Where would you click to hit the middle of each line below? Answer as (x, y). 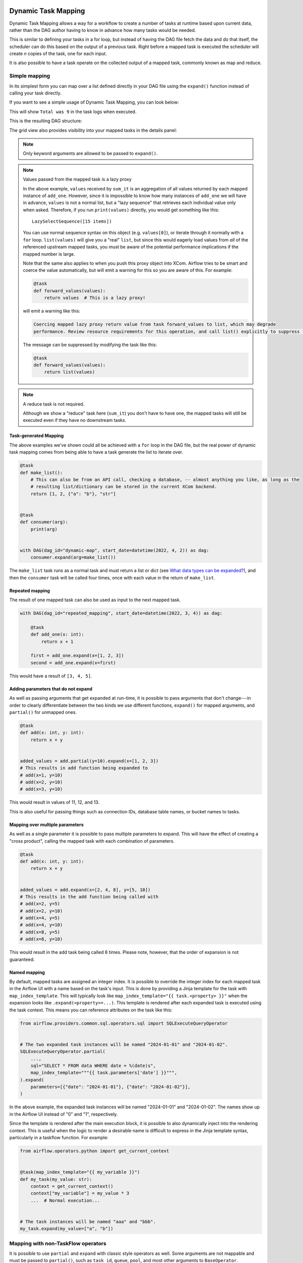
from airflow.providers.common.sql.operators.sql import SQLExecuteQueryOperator (124, 1023)
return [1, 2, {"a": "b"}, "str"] (73, 494)
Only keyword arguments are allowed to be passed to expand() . (90, 154)
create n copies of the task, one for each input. (58, 54)
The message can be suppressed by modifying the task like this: (90, 345)
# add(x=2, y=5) (40, 904)
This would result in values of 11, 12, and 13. (54, 802)
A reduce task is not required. (54, 404)
